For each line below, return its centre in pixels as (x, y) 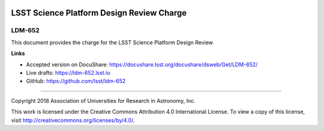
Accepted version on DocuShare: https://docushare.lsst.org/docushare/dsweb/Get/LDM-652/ (142, 64)
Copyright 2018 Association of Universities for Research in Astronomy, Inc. (103, 100)
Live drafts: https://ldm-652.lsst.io (68, 72)
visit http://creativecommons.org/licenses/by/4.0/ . (73, 120)
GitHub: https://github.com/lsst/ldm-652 (76, 81)
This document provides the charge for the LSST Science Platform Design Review (112, 42)
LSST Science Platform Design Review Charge (99, 13)
